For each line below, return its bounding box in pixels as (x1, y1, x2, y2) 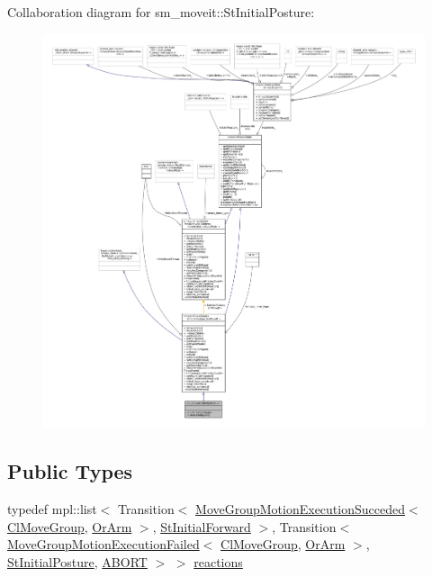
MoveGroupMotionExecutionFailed (7, 535, 200, 554)
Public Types (7, 457, 133, 485)
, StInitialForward (152, 517, 251, 536)
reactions (193, 552, 243, 571)
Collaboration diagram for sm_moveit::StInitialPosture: (7, 3, 315, 21)
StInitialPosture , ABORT (7, 552, 148, 571)
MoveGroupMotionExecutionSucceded (195, 500, 405, 518)
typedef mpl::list (7, 500, 97, 518)
